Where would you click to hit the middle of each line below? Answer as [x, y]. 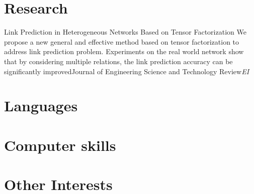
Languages [41, 106]
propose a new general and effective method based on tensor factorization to [122, 41]
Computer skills [60, 145]
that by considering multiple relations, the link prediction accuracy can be [118, 61]
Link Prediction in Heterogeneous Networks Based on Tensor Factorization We [125, 32]
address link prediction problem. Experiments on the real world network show [124, 51]
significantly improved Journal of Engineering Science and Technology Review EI [127, 71]
